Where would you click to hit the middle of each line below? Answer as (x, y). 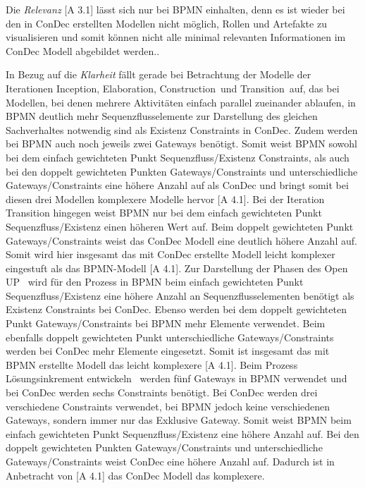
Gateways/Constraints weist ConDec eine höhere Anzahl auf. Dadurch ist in (170, 461)
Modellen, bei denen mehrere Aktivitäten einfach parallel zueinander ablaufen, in (181, 102)
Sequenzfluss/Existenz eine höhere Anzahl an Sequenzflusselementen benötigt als (180, 295)
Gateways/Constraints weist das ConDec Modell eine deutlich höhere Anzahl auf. (181, 240)
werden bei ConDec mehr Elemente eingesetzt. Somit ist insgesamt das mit (168, 351)
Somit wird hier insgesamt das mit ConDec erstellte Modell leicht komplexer (171, 254)
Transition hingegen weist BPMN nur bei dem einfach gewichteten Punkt (164, 213)
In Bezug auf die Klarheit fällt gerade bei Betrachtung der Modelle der (159, 74)
